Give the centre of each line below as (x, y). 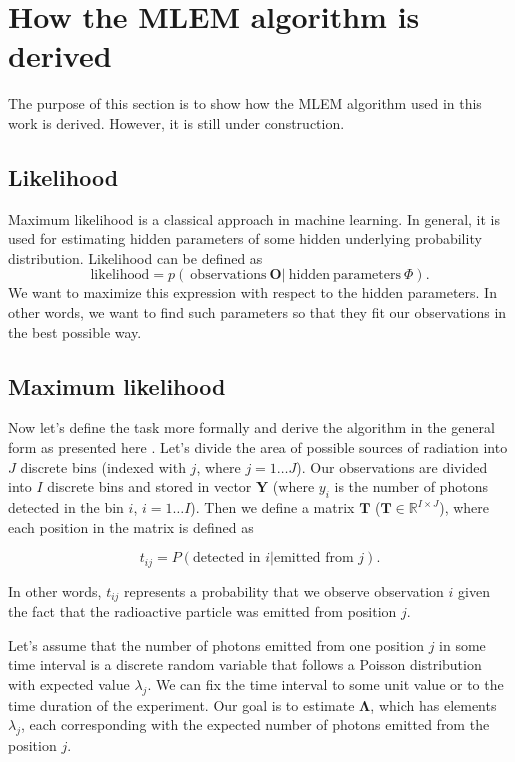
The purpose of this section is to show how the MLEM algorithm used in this (245, 103)
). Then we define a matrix (272, 507)
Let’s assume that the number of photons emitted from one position (216, 644)
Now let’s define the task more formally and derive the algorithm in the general (251, 427)
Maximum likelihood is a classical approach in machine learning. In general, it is (254, 218)
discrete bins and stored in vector (149, 486)
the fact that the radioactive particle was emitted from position (202, 611)
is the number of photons (411, 486)
